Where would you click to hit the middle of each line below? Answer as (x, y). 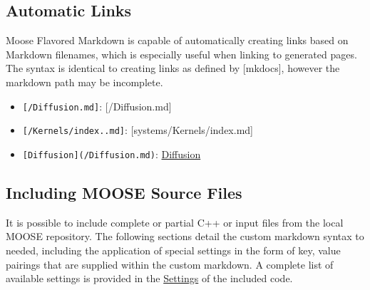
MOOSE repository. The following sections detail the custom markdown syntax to (185, 236)
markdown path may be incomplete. (84, 82)
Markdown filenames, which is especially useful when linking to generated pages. (181, 54)
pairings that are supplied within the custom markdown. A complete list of (170, 264)
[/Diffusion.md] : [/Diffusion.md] (97, 106)
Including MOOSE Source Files (124, 192)
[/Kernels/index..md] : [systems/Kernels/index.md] (138, 130)
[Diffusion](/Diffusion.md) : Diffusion (112, 154)
